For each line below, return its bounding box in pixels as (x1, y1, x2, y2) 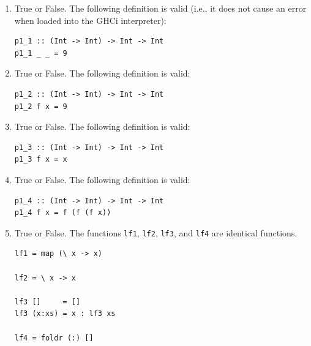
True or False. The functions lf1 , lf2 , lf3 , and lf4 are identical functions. (14, 226, 298, 239)
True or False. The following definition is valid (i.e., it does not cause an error (14, 2, 307, 14)
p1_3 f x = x (14, 155, 67, 164)
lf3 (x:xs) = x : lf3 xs (14, 309, 116, 318)
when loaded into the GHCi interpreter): (14, 13, 167, 26)
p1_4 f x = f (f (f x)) (14, 208, 111, 217)
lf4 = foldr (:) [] (14, 333, 94, 342)
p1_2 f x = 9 (14, 102, 67, 111)
